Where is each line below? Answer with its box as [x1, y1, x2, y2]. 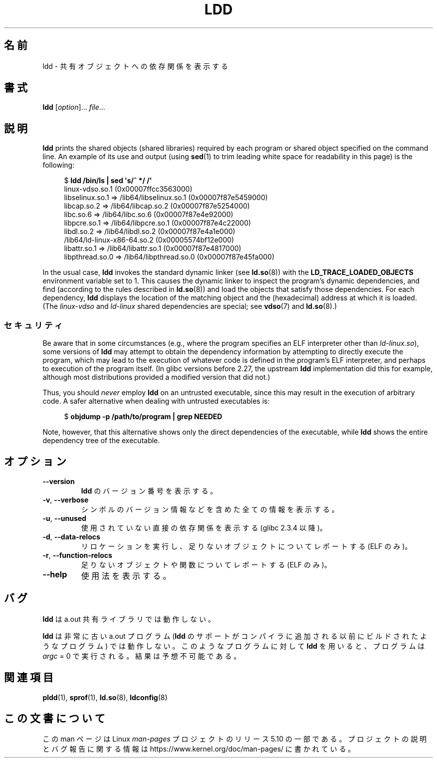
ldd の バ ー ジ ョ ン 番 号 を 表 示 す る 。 [81, 486, 218, 495]
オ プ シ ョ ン [4, 455, 66, 468]
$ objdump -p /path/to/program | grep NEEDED [64, 412, 222, 421]
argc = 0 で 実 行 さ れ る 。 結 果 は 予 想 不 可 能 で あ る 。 [42, 651, 241, 660]
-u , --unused [42, 513, 86, 522]
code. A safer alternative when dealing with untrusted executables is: [42, 397, 270, 406]
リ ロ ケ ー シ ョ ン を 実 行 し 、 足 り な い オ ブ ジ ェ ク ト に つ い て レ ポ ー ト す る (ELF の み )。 [81, 541, 412, 550]
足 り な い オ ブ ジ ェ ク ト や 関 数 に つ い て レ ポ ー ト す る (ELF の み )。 [81, 560, 331, 569]
